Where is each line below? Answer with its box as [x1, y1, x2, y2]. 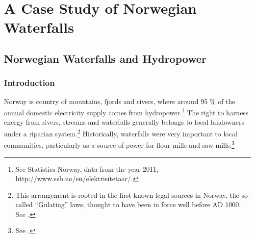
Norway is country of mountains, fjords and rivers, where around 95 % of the [4, 96, 235, 106]
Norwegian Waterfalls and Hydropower [4, 51, 206, 66]
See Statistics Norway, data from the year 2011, [15, 163, 158, 174]
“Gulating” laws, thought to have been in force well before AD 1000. [35, 199, 241, 210]
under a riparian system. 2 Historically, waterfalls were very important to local [4, 127, 237, 138]
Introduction [4, 77, 55, 89]
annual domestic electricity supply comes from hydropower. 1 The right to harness [4, 106, 249, 117]
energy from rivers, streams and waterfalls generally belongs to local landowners [4, 117, 244, 127]
